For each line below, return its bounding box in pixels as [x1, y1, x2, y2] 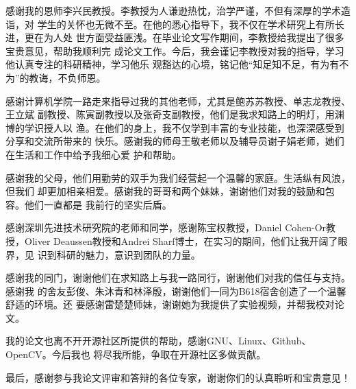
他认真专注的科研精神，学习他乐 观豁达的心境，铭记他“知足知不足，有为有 [5, 57, 340, 71]
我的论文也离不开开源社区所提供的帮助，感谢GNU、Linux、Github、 [5, 333, 311, 348]
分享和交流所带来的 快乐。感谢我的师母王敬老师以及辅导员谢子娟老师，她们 [5, 134, 344, 148]
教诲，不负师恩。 [29, 70, 106, 84]
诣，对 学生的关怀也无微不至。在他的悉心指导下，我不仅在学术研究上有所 [5, 16, 335, 31]
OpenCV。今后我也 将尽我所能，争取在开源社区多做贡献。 [5, 347, 266, 362]
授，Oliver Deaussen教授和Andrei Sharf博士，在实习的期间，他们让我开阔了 [5, 233, 338, 248]
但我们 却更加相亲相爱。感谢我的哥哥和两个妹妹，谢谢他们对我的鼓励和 [5, 184, 325, 198]
